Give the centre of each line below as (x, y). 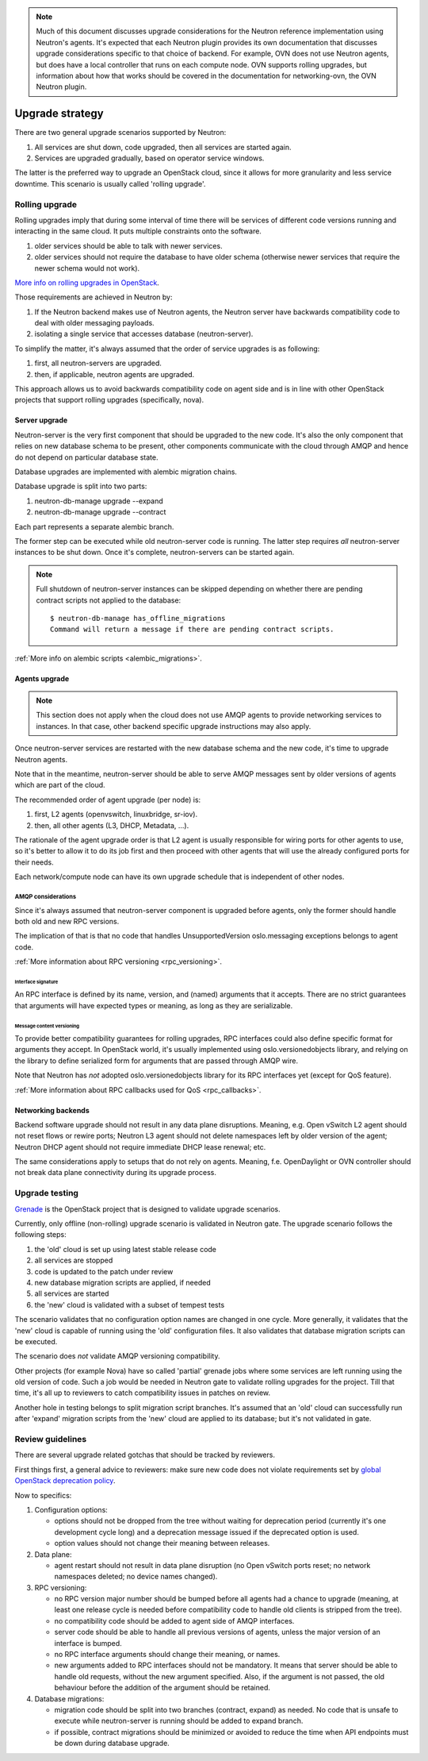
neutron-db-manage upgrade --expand (99, 501)
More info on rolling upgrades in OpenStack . (87, 283)
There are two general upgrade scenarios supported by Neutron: (120, 133)
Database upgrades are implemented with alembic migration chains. (126, 472)
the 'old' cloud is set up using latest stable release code (126, 1249)
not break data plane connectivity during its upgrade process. (116, 1173)
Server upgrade (41, 420)
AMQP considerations (46, 896)
